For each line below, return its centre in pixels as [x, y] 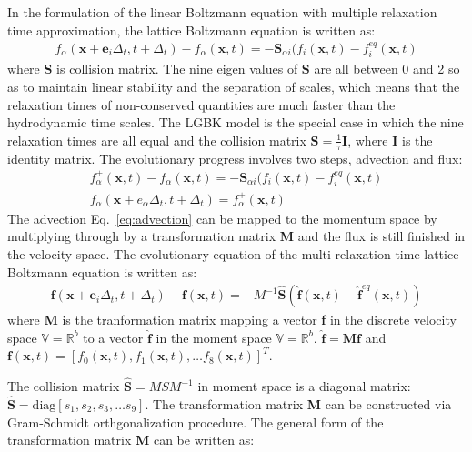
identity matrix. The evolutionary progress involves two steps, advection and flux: [235, 158]
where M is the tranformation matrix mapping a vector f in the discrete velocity [232, 320]
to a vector [113, 337]
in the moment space [214, 337]
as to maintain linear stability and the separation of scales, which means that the [234, 87]
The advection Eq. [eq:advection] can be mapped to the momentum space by [222, 218]
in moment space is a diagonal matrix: [304, 386]
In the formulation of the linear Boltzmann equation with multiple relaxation [222, 12]
